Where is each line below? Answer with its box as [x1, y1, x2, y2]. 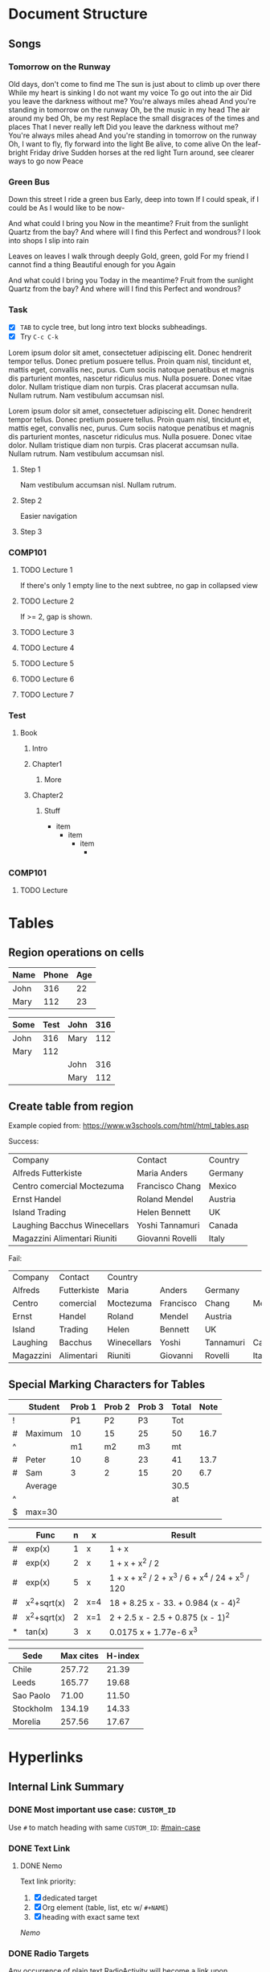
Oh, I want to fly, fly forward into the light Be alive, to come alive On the [8, 138, 244, 149]
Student [28, 1402, 60, 1413]
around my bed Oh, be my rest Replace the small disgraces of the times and [8, 113, 260, 123]
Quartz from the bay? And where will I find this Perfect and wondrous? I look [8, 227, 261, 237]
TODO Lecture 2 [19, 596, 75, 606]
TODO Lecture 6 [19, 673, 75, 684]
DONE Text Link [8, 1842, 71, 1854]
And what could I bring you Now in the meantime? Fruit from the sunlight [8, 219, 249, 228]
